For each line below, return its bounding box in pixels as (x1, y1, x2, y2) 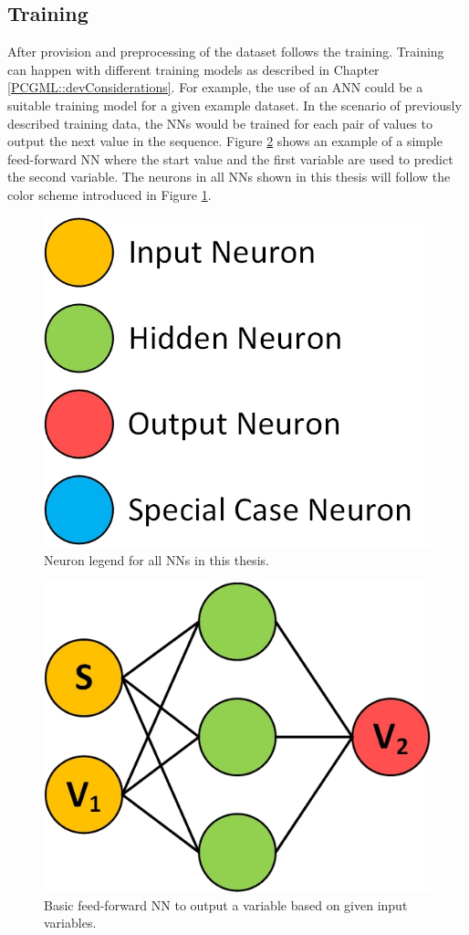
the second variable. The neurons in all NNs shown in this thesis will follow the (7, 167, 451, 186)
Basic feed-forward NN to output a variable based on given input (44, 895, 408, 914)
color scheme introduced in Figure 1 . (7, 184, 212, 204)
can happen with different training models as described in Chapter (7, 59, 380, 79)
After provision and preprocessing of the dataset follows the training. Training (7, 42, 444, 61)
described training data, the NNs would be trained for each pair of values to (7, 113, 433, 132)
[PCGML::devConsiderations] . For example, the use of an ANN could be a (7, 78, 423, 97)
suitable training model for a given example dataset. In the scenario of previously (7, 95, 462, 114)
